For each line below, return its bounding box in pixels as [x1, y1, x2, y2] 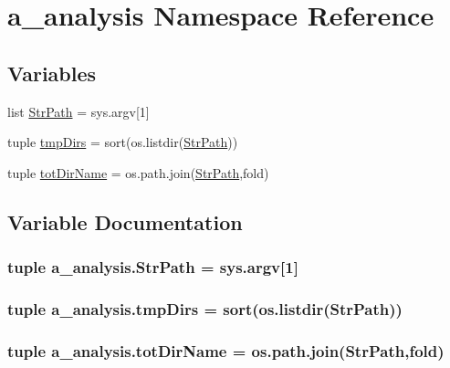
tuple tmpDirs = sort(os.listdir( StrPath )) [7, 132, 238, 152]
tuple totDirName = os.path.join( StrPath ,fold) [7, 163, 269, 182]
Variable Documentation [7, 207, 243, 236]
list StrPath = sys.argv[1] [7, 101, 150, 121]
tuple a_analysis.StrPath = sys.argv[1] [7, 256, 298, 279]
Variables [7, 58, 97, 87]
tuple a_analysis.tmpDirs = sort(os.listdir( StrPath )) [7, 297, 403, 320]
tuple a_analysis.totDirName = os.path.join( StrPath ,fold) [7, 339, 445, 362]
